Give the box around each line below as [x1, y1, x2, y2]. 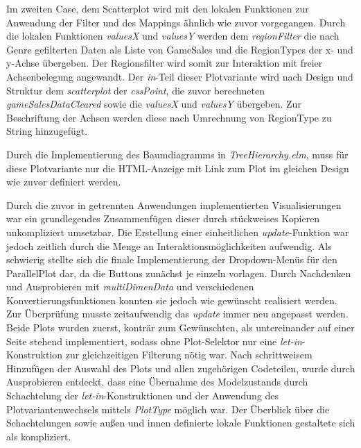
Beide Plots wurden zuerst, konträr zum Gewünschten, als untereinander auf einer [6, 320, 355, 335]
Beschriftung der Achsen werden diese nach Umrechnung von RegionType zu [6, 110, 332, 124]
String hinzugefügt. [6, 124, 88, 138]
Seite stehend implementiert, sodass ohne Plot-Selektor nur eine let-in [6, 333, 302, 348]
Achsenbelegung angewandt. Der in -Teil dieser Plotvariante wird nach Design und [6, 69, 353, 83]
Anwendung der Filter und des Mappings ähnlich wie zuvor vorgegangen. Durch [6, 15, 346, 29]
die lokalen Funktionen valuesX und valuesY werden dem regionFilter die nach [6, 28, 340, 43]
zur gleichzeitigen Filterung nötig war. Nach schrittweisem [65, 347, 312, 362]
